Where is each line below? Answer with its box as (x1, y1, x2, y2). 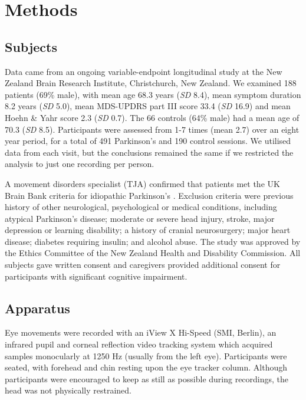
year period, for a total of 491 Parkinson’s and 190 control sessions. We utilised (5, 135, 291, 147)
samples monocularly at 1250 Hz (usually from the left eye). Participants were (5, 349, 287, 362)
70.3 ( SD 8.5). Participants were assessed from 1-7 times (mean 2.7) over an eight (5, 123, 300, 135)
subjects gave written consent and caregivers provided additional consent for (5, 258, 281, 271)
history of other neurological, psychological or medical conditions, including (5, 201, 277, 213)
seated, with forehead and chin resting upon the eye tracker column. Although (5, 361, 288, 373)
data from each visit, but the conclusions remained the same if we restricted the (5, 146, 294, 158)
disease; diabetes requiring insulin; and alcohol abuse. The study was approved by (5, 235, 301, 247)
